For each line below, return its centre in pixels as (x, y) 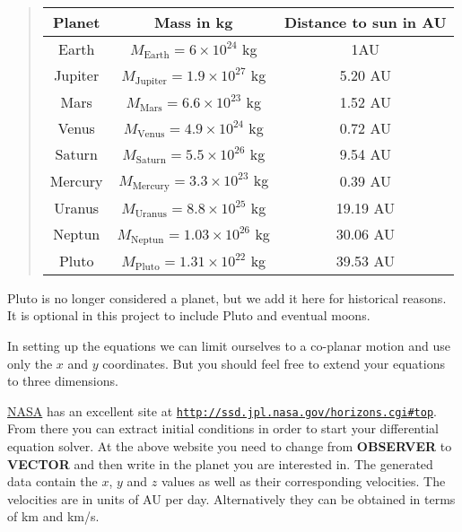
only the (30, 363)
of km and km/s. (53, 516)
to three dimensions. (63, 381)
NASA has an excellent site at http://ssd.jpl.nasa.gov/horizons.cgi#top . (222, 410)
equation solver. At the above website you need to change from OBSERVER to (230, 446)
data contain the (52, 481)
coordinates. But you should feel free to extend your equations (274, 363)
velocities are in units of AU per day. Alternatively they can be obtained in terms (231, 498)
